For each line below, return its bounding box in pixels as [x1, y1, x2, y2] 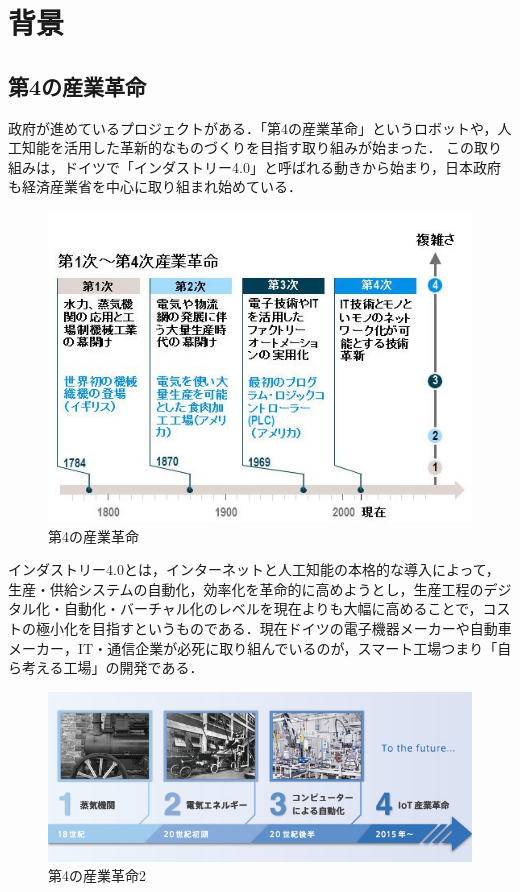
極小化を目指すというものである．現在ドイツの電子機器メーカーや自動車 [35, 618, 512, 639]
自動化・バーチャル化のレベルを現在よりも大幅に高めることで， [63, 598, 483, 619]
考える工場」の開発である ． [21, 657, 204, 678]
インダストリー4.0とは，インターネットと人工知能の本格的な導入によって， [8, 559, 500, 580]
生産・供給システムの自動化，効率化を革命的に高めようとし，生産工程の [8, 578, 484, 599]
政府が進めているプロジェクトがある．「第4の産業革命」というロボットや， [8, 117, 498, 138]
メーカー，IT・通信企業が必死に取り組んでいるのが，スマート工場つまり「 [8, 637, 498, 658]
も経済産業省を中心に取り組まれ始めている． [8, 176, 302, 197]
